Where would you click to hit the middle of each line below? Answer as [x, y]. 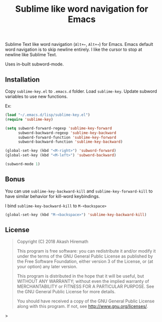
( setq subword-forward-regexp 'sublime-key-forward [58, 128]
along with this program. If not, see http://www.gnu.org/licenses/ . [82, 306]
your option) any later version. [47, 267]
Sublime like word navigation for [82, 9]
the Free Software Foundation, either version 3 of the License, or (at [85, 261]
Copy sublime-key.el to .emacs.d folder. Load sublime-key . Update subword [81, 91]
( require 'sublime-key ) [29, 119]
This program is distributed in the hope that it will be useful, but [81, 276]
